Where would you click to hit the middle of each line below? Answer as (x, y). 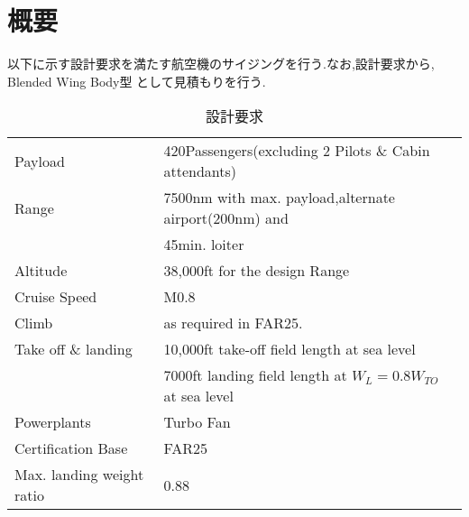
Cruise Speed (56, 297)
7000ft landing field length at (255, 375)
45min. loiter (204, 245)
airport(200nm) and (226, 218)
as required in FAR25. (233, 323)
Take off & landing (74, 349)
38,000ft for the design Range (257, 271)
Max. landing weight (79, 475)
